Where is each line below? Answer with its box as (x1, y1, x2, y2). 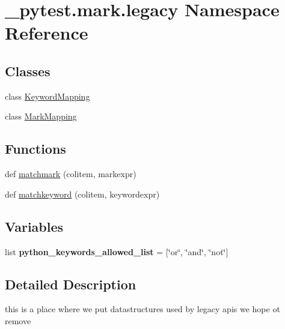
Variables (5, 217, 64, 235)
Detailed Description (5, 274, 136, 293)
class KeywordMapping (5, 89, 90, 102)
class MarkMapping (5, 110, 77, 122)
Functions (5, 139, 66, 158)
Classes (5, 61, 51, 80)
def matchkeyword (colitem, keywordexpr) (5, 187, 160, 200)
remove (5, 314, 31, 327)
